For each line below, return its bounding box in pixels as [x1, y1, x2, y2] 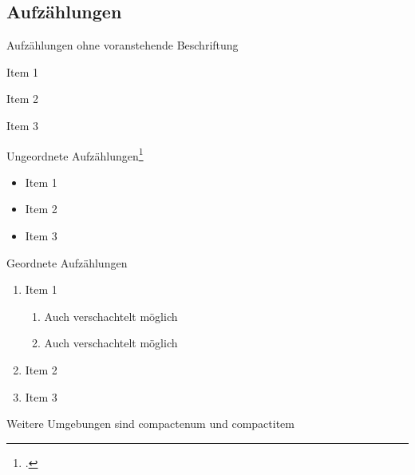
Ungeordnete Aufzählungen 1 [6, 144, 144, 164]
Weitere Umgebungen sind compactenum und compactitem [6, 415, 294, 432]
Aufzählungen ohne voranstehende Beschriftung [6, 37, 239, 53]
